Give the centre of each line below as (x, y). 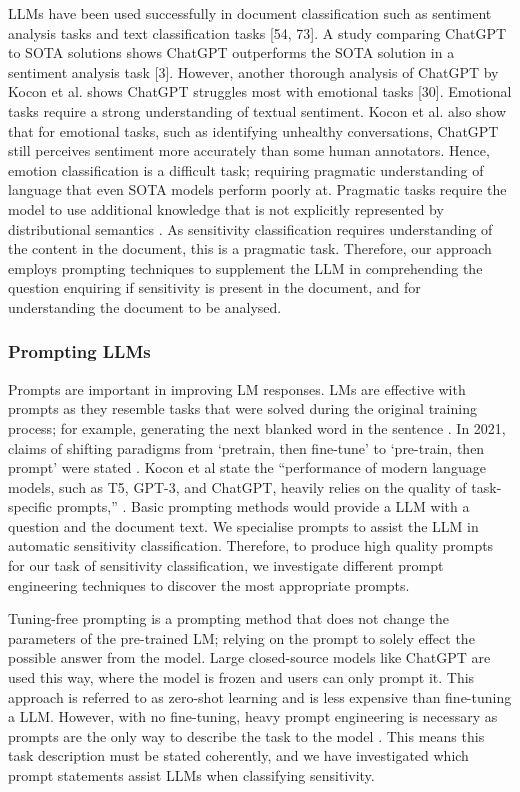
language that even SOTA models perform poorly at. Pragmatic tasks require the (257, 189)
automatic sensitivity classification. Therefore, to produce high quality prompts (251, 545)
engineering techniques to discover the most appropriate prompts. (209, 584)
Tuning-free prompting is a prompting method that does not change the (228, 618)
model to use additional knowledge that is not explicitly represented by (226, 208)
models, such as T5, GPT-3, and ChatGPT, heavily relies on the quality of (237, 486)
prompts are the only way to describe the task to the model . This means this (246, 735)
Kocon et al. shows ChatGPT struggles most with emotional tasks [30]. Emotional (260, 91)
